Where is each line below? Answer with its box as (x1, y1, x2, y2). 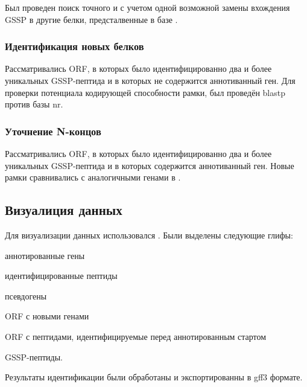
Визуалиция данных (5, 200, 122, 219)
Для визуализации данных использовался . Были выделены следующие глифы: (5, 228, 293, 241)
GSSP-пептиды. (5, 350, 63, 363)
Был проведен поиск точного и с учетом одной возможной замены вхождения (5, 1, 290, 13)
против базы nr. (5, 98, 63, 110)
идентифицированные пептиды (5, 269, 118, 282)
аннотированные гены (5, 249, 85, 261)
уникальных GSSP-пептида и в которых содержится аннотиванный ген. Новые (5, 159, 294, 171)
